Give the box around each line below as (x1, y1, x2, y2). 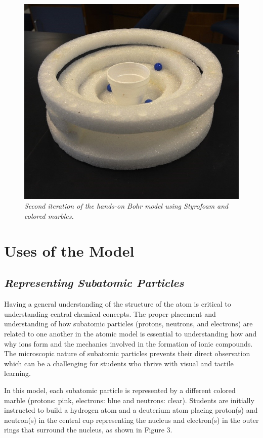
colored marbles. (24, 211, 74, 221)
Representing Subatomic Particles (4, 275, 184, 290)
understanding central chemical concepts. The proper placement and (4, 308, 216, 319)
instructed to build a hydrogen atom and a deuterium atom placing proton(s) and (4, 405, 258, 415)
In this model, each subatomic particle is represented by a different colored (4, 384, 236, 395)
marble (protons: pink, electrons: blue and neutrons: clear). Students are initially (4, 395, 254, 405)
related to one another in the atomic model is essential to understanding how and (4, 328, 257, 338)
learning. (4, 368, 31, 378)
